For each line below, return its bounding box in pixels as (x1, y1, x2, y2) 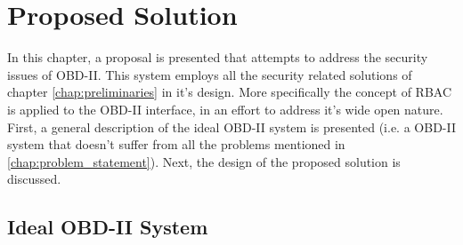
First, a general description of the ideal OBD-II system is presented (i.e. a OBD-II (7, 117, 456, 136)
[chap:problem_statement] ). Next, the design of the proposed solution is (7, 152, 401, 170)
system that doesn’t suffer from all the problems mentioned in (7, 135, 345, 154)
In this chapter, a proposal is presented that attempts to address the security (7, 48, 428, 67)
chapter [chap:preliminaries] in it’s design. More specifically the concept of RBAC (7, 83, 452, 101)
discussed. (7, 170, 61, 188)
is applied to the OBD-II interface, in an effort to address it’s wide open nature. (7, 99, 443, 118)
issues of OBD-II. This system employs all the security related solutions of (7, 65, 412, 83)
